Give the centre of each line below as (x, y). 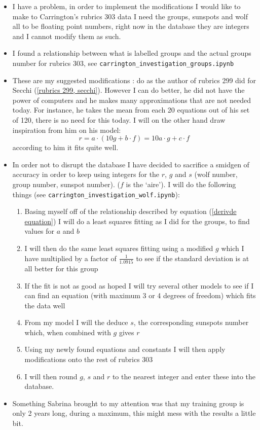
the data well (45, 305)
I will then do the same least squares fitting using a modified (119, 248)
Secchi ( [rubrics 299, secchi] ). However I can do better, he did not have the (128, 90)
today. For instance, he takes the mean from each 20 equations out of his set (131, 110)
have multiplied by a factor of (70, 258)
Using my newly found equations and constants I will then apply (125, 349)
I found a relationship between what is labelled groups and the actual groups (132, 53)
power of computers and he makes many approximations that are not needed (132, 100)
